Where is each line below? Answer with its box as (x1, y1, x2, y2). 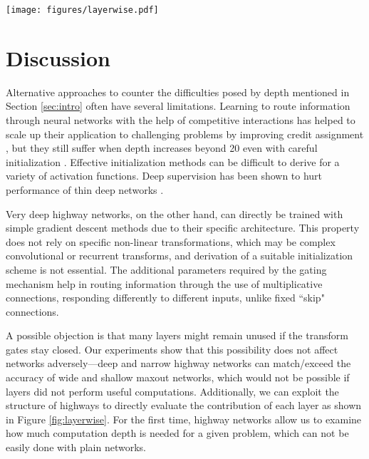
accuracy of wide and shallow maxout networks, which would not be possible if (6, 370, 350, 385)
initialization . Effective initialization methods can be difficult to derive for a (6, 154, 340, 169)
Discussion (6, 43, 110, 72)
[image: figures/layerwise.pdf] (6, 5, 159, 15)
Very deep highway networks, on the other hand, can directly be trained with (6, 206, 343, 221)
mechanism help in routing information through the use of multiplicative (6, 276, 323, 291)
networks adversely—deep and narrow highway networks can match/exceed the (6, 356, 351, 371)
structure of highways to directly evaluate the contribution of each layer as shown (6, 398, 362, 413)
